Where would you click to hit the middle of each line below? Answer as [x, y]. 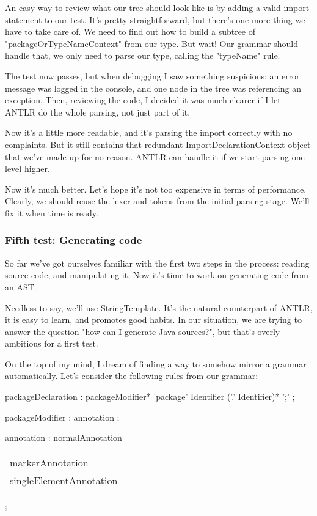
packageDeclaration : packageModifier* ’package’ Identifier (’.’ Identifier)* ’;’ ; [150, 396]
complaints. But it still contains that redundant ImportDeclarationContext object [158, 144]
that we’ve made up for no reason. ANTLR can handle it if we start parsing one [155, 156]
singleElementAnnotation [64, 480]
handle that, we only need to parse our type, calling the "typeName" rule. [143, 55]
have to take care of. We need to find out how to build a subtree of [130, 31]
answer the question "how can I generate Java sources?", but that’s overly [143, 331]
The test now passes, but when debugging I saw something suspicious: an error [152, 76]
